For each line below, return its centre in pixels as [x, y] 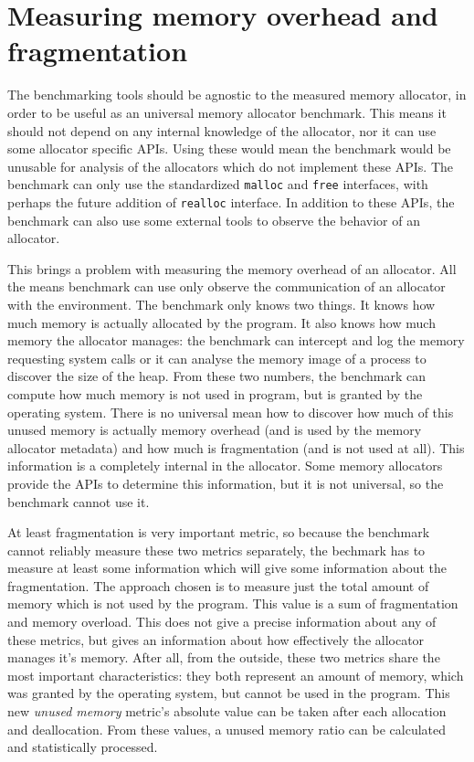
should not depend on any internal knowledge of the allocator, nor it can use [222, 130]
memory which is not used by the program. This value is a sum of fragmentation [233, 603]
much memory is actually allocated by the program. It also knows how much [221, 322]
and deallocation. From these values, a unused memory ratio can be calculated [227, 729]
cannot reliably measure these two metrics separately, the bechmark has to [216, 550]
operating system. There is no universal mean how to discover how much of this [231, 412]
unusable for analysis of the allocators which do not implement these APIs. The [230, 166]
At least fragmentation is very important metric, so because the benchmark [219, 532]
